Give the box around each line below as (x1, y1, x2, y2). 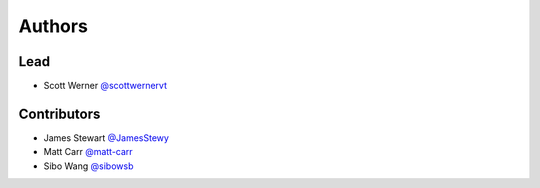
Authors (18, 15, 89, 37)
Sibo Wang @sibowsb (43, 160, 134, 172)
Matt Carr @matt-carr (43, 146, 134, 158)
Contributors (18, 105, 101, 122)
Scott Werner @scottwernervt (43, 80, 167, 92)
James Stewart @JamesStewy (43, 131, 170, 144)
